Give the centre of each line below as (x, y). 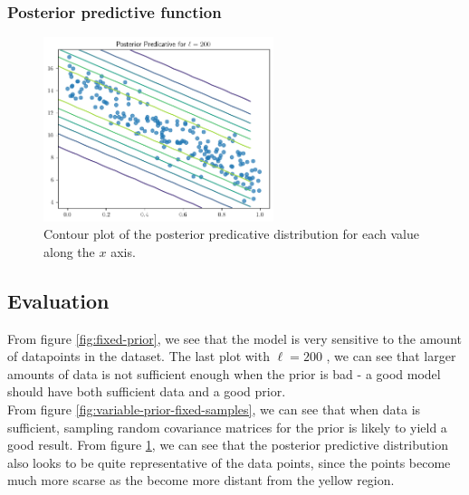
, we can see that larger (391, 356)
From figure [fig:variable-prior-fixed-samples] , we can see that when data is (214, 409)
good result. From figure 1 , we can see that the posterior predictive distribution (228, 445)
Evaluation (58, 300)
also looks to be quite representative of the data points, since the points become (229, 462)
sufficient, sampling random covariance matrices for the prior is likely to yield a (227, 427)
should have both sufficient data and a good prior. (147, 391)
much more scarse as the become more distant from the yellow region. (201, 480)
